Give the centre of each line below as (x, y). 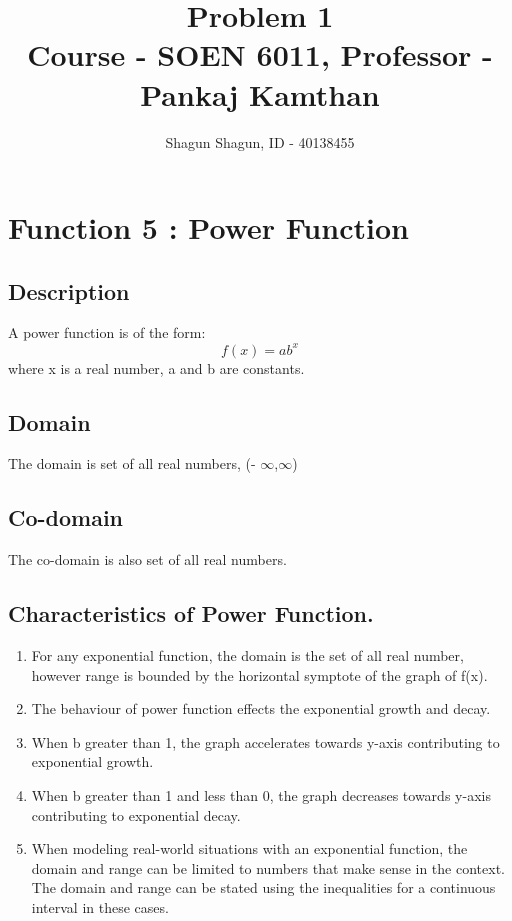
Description (69, 290)
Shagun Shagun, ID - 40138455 (260, 141)
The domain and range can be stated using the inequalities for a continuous (263, 887)
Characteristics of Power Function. (191, 613)
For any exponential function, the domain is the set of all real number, (247, 654)
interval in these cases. (100, 906)
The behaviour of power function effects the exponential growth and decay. (261, 708)
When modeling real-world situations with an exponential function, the (249, 848)
